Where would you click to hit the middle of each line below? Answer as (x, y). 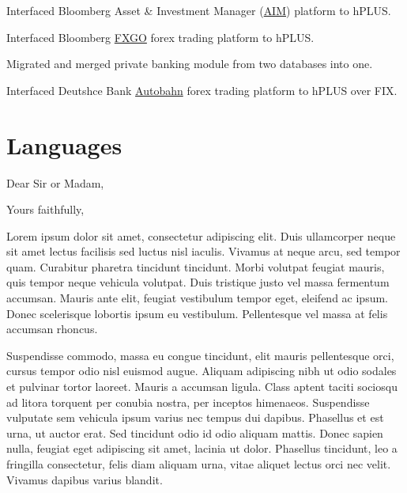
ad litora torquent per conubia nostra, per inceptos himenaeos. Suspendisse (188, 402)
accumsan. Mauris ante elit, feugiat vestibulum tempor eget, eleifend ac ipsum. (197, 298)
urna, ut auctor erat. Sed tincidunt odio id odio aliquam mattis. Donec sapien (195, 432)
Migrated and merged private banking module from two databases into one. (190, 64)
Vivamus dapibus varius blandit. (85, 479)
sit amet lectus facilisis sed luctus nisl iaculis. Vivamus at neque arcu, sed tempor (203, 251)
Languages (64, 144)
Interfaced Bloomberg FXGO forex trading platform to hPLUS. (160, 37)
